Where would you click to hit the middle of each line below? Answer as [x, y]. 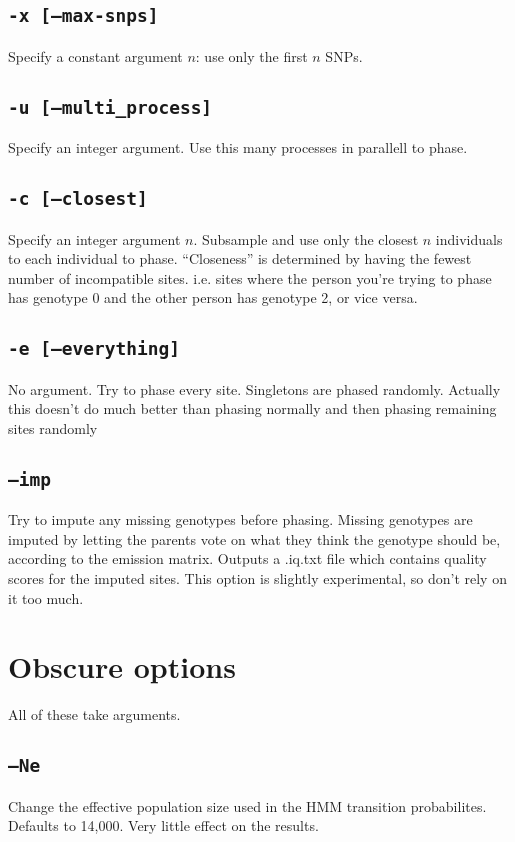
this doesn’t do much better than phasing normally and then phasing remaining [252, 408]
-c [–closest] [78, 199]
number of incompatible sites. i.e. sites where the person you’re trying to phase [250, 277]
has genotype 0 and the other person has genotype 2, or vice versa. [213, 297]
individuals [469, 238]
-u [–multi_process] [110, 107]
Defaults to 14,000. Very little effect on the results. [163, 825]
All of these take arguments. [94, 714]
